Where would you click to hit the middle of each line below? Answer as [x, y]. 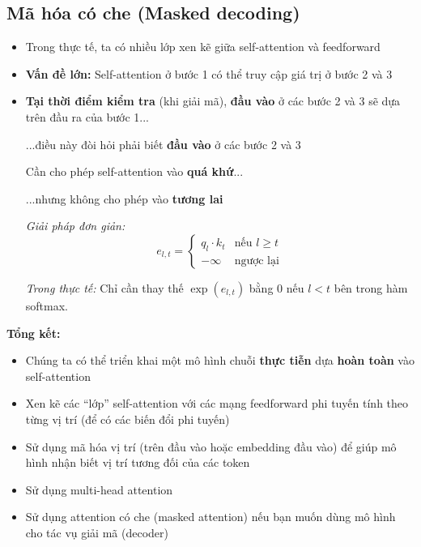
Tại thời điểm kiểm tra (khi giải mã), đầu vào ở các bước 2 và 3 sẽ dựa [213, 101]
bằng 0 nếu [276, 287]
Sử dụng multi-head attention [99, 489]
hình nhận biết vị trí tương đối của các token [138, 462]
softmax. [47, 305]
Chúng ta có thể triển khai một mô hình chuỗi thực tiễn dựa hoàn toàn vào [220, 360]
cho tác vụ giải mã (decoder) [97, 532]
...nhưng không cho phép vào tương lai [124, 198]
